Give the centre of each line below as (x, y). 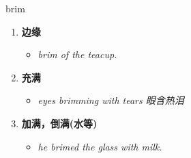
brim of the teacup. (77, 54)
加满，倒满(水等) (59, 123)
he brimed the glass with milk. (100, 146)
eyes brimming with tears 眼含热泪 (111, 100)
